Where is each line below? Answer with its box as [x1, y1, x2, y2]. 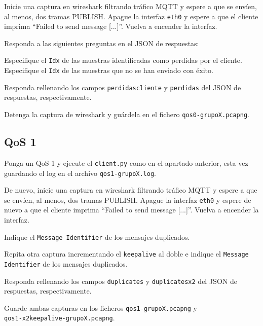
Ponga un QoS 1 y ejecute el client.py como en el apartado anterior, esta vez [4, 157, 248, 168]
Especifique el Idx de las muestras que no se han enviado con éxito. [4, 65, 213, 76]
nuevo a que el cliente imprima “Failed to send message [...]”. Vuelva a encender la [4, 204, 259, 215]
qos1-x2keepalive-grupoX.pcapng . [4, 312, 115, 323]
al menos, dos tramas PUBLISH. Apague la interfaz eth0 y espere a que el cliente [4, 11, 258, 21]
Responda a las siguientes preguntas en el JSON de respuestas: [4, 38, 199, 48]
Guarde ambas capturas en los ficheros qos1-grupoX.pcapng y [4, 302, 197, 313]
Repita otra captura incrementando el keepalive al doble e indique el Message [4, 248, 249, 259]
